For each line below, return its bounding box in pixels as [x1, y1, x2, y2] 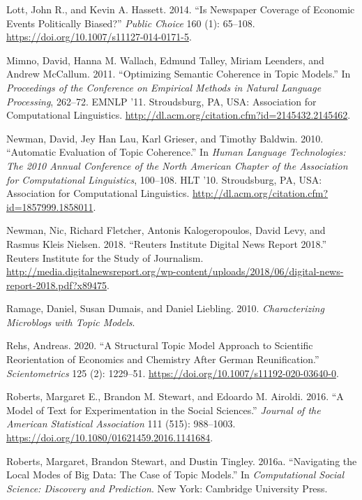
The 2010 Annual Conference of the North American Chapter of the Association [6, 158, 348, 172]
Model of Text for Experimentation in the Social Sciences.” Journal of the [6, 402, 321, 417]
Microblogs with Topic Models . [6, 314, 135, 329]
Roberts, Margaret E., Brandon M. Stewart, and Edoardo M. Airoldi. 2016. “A [6, 389, 344, 404]
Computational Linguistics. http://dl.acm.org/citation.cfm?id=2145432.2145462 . [6, 108, 351, 122]
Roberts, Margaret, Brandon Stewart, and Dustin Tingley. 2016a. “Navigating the [6, 453, 357, 468]
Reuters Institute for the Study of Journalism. [6, 250, 204, 265]
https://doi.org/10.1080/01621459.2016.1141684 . [6, 430, 213, 445]
